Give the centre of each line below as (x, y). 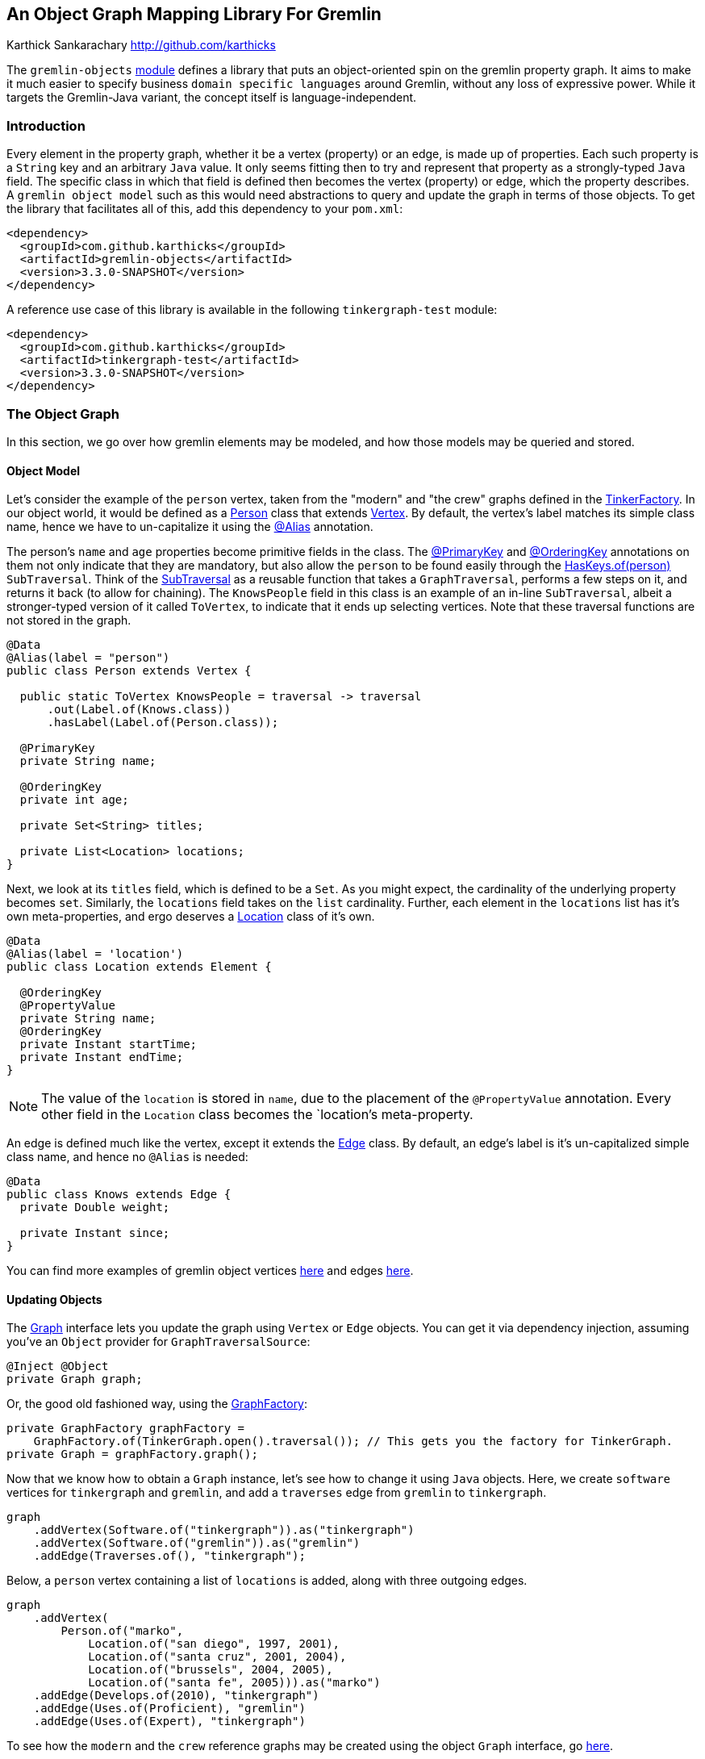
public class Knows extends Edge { (119, 1195)
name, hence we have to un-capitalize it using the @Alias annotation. (190, 527)
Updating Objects (54, 1299)
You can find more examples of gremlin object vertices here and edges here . (210, 1271)
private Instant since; (95, 1233)
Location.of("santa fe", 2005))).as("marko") (234, 1683)
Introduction (46, 125)
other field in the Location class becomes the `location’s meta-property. (257, 1115)
